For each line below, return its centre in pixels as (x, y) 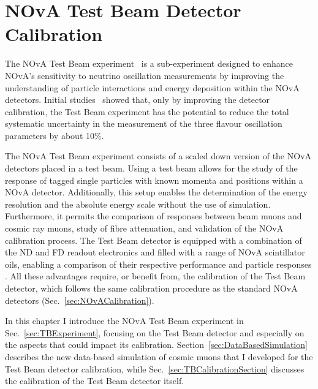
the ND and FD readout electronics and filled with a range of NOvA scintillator (155, 252)
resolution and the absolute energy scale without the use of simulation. (138, 204)
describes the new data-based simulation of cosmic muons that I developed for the (159, 356)
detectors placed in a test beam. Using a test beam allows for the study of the (151, 168)
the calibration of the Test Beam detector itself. (95, 381)
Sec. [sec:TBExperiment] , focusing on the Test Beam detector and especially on (155, 332)
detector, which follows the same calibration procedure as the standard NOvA (151, 288)
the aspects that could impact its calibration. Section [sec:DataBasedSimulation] (156, 345)
